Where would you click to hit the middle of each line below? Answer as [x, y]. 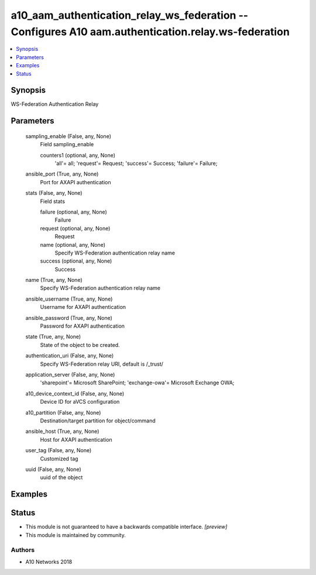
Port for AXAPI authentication [75, 182]
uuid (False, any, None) [53, 469]
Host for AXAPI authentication [76, 439]
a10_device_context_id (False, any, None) [75, 393]
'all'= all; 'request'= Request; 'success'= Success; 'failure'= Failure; [136, 163]
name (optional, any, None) [73, 245]
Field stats [53, 201]
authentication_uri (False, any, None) [70, 356]
